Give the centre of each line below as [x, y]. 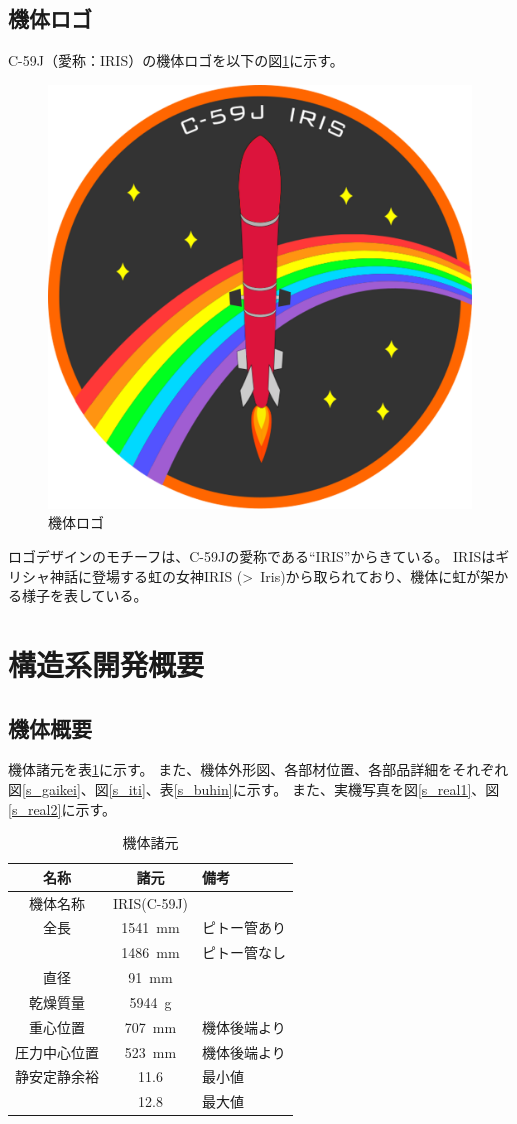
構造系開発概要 [106, 663]
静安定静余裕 [57, 1076]
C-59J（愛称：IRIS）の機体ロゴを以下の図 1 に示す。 [176, 60]
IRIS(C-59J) [151, 902]
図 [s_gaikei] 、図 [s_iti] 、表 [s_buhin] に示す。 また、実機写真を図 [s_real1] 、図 [254, 788]
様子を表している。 [84, 595]
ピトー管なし [244, 952]
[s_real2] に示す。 [62, 808]
